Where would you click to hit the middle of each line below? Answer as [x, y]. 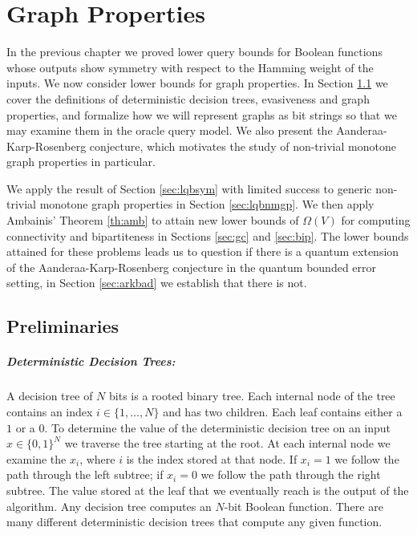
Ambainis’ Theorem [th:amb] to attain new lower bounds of [153, 220]
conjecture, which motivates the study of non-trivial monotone [243, 146]
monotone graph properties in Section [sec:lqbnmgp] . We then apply [207, 204]
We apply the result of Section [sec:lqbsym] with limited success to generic [189, 188]
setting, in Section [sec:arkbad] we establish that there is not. [157, 283]
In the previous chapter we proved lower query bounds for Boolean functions [194, 52]
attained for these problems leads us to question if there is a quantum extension [203, 251]
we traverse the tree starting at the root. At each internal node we [227, 443]
